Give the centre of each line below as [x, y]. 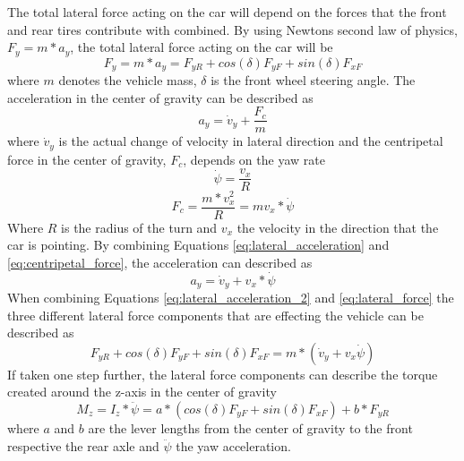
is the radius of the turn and [139, 227]
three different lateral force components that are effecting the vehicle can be [215, 315]
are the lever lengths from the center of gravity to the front [250, 428]
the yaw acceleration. [233, 445]
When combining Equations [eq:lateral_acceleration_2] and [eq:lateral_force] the [231, 298]
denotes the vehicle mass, [128, 80]
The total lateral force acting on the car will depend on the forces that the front [227, 12]
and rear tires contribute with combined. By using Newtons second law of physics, [232, 29]
